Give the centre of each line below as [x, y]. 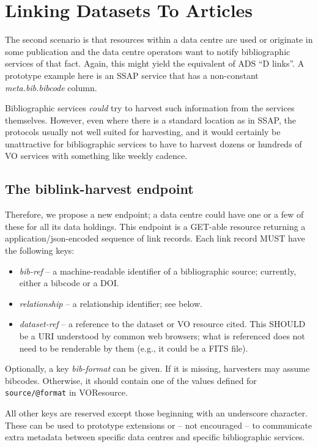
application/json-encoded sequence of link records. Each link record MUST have [155, 238]
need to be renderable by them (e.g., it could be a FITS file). [134, 348]
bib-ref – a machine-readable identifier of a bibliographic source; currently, [158, 271]
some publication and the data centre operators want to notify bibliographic [148, 51]
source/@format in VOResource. [66, 392]
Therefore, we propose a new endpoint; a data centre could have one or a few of [154, 214]
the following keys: [40, 250]
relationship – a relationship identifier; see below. [111, 303]
